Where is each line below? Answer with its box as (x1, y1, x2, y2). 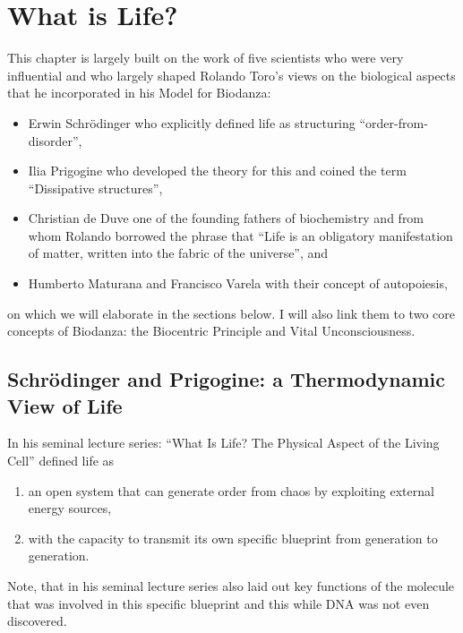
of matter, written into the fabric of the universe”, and (28, 244, 329, 262)
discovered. (7, 612, 67, 630)
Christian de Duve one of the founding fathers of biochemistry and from (28, 209, 424, 227)
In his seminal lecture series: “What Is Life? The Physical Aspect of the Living (7, 433, 440, 452)
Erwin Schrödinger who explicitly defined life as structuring (28, 113, 356, 132)
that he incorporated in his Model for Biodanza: (7, 83, 271, 102)
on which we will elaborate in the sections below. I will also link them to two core (7, 304, 455, 322)
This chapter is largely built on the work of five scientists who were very (7, 48, 404, 67)
